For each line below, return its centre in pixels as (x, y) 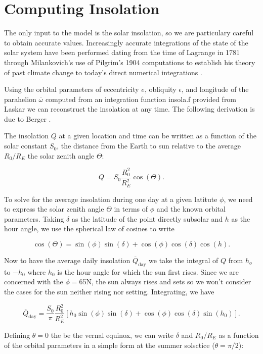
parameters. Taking (34, 218)
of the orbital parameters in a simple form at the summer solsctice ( (109, 345)
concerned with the (34, 282)
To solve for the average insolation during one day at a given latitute (111, 199)
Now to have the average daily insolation (67, 260)
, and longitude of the (215, 89)
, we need (238, 199)
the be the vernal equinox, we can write (112, 335)
